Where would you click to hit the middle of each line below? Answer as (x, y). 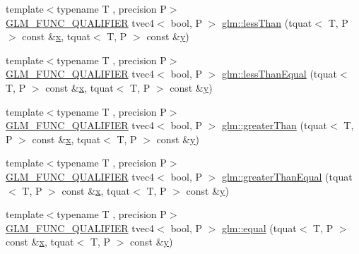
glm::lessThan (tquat (267, 22)
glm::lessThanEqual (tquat (279, 74)
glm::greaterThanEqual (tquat (287, 176)
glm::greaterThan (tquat (275, 125)
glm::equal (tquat (259, 228)
